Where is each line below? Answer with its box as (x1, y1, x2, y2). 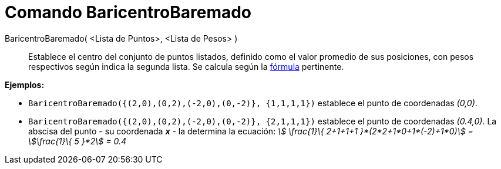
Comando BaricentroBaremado (5, 2, 252, 22)
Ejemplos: (5, 79, 45, 90)
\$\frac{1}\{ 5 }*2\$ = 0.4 (28, 136, 126, 146)
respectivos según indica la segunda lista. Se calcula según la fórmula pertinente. (28, 61, 344, 72)
